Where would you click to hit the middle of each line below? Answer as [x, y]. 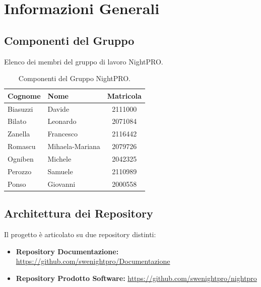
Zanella [19, 134]
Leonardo [62, 121]
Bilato [17, 121]
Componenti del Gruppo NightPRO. [75, 78]
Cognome [24, 95]
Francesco [62, 134]
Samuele [60, 171]
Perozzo [20, 171]
